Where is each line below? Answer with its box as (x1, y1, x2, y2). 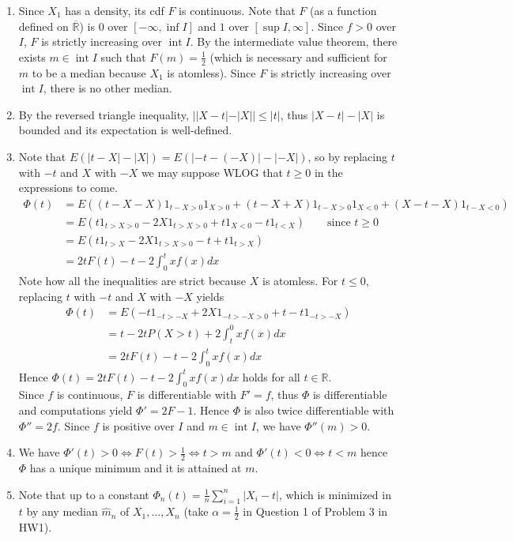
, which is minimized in (278, 486, 391, 502)
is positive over (102, 417, 175, 434)
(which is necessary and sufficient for (209, 48, 387, 65)
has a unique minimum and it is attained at (29, 459, 242, 475)
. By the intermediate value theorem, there (190, 33, 398, 50)
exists (18, 48, 46, 65)
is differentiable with (137, 386, 236, 403)
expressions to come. (18, 179, 118, 196)
